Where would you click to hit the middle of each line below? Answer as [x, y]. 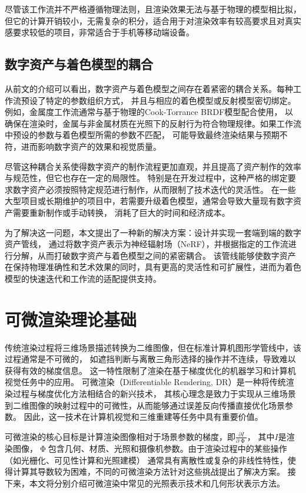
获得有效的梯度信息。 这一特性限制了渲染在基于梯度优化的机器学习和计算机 [150, 370]
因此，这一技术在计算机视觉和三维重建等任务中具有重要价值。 [143, 417]
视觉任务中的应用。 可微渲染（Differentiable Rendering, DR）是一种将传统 [145, 382]
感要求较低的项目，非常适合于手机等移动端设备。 [99, 32]
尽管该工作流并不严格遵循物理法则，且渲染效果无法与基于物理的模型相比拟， [153, 9]
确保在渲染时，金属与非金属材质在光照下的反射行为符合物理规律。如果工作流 [153, 123]
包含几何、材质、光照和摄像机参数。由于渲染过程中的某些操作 [167, 448]
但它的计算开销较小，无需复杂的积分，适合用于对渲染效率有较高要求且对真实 [153, 20]
